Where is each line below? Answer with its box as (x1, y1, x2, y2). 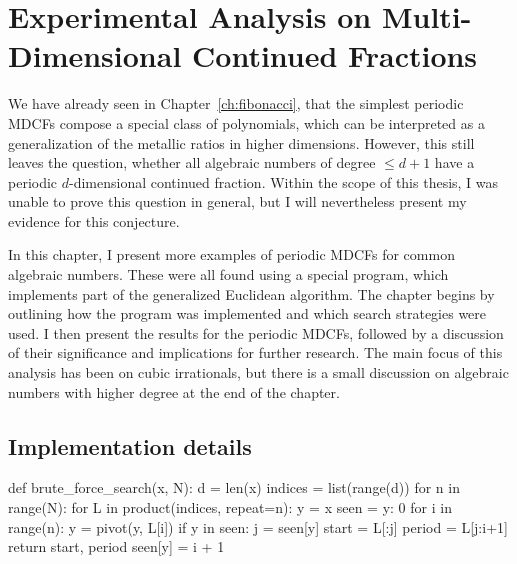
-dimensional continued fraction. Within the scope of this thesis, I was (69, 171, 499, 192)
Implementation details (8, 430, 252, 461)
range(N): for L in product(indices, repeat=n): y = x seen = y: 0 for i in (8, 497, 452, 518)
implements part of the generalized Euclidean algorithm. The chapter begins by (8, 283, 495, 304)
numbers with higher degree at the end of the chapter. (8, 381, 340, 402)
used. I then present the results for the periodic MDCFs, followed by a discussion (8, 322, 504, 343)
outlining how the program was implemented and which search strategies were (8, 303, 487, 324)
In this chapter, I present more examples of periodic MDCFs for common (8, 244, 455, 265)
